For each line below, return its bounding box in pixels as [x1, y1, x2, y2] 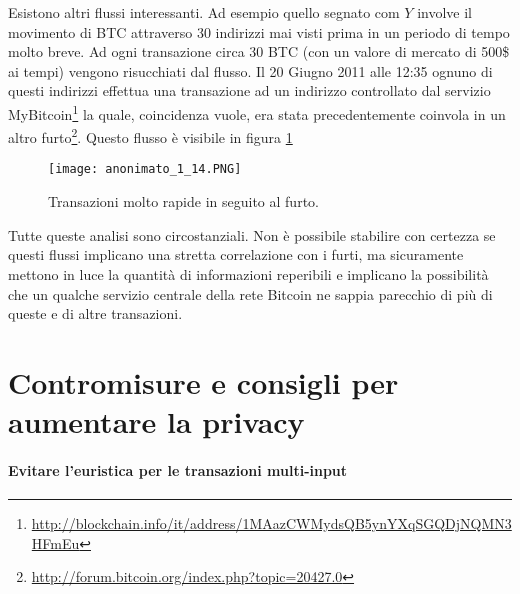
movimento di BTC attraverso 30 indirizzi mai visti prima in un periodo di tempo [8, 21, 510, 42]
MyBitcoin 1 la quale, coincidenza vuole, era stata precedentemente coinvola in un [8, 100, 506, 124]
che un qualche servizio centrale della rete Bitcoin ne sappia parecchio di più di [8, 283, 493, 304]
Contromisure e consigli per [8, 361, 399, 402]
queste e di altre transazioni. [8, 303, 183, 324]
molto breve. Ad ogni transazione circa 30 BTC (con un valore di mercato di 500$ [8, 41, 510, 62]
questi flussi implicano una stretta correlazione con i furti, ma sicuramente [8, 244, 464, 265]
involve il [417, 2, 472, 22]
